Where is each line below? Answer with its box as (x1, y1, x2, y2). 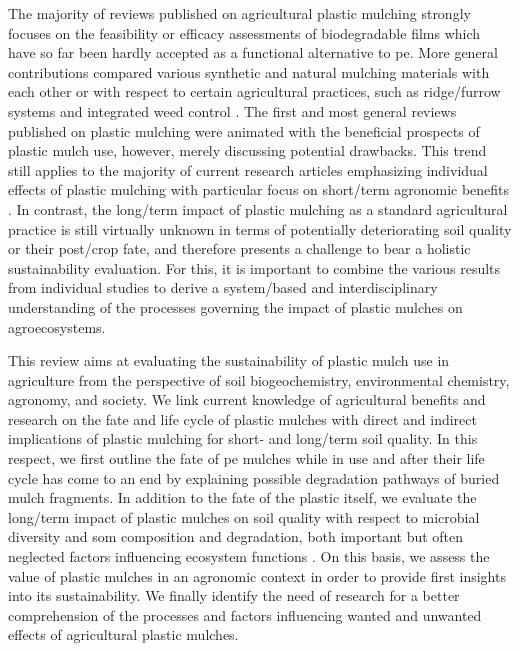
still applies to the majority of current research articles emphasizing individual (8, 159, 488, 180)
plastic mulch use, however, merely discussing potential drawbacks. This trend (8, 140, 487, 161)
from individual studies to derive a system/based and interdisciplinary (8, 277, 438, 298)
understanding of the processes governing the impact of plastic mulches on (8, 296, 463, 317)
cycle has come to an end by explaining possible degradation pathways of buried (8, 467, 500, 488)
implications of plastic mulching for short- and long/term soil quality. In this (8, 428, 478, 449)
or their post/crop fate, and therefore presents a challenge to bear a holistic (8, 238, 471, 259)
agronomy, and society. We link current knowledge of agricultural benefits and (8, 389, 486, 410)
